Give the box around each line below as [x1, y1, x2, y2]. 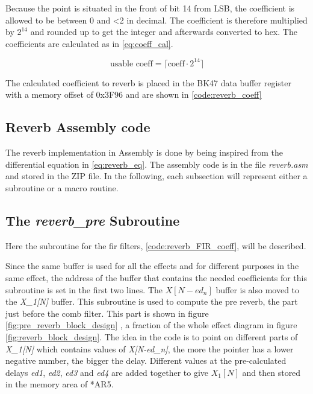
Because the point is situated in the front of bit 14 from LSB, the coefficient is [5, 2, 295, 14]
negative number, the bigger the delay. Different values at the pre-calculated [5, 354, 287, 367]
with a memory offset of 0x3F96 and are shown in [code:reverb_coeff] [5, 88, 262, 101]
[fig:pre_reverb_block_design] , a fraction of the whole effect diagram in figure [5, 319, 297, 331]
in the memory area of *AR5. [5, 378, 114, 390]
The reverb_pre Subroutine [5, 211, 180, 230]
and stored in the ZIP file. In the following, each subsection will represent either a [5, 170, 308, 182]
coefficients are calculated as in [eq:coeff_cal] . [5, 37, 173, 49]
